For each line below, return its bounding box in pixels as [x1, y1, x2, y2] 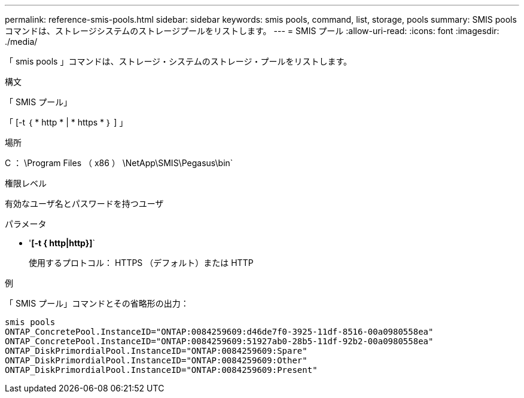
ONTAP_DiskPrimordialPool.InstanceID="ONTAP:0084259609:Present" [5, 365, 318, 375]
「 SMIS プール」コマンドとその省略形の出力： [5, 298, 189, 308]
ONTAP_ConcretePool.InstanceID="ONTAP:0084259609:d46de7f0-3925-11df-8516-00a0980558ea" [5, 327, 434, 336]
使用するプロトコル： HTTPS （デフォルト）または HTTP [29, 258, 254, 268]
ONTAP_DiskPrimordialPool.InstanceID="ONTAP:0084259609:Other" [5, 356, 307, 365]
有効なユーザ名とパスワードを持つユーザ [5, 198, 164, 209]
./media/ [5, 36, 38, 47]
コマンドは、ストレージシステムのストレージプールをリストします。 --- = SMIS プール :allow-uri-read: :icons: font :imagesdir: [5, 26, 499, 36]
